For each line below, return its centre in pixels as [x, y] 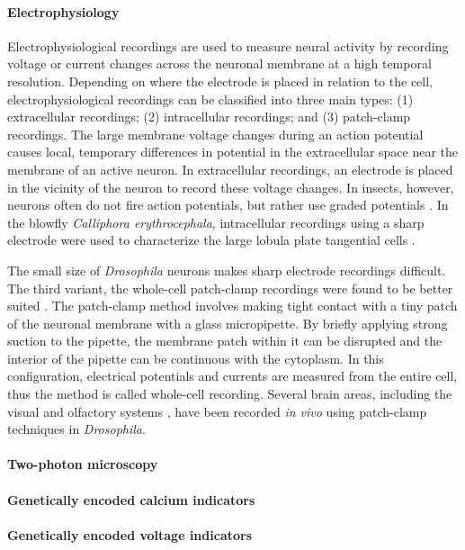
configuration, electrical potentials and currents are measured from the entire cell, [232, 376]
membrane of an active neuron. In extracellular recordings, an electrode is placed [230, 169]
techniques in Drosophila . [76, 429]
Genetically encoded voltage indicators [130, 534]
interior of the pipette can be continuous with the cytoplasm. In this [196, 358]
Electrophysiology [63, 11]
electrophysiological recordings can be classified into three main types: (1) [210, 99]
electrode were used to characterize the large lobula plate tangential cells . [211, 240]
